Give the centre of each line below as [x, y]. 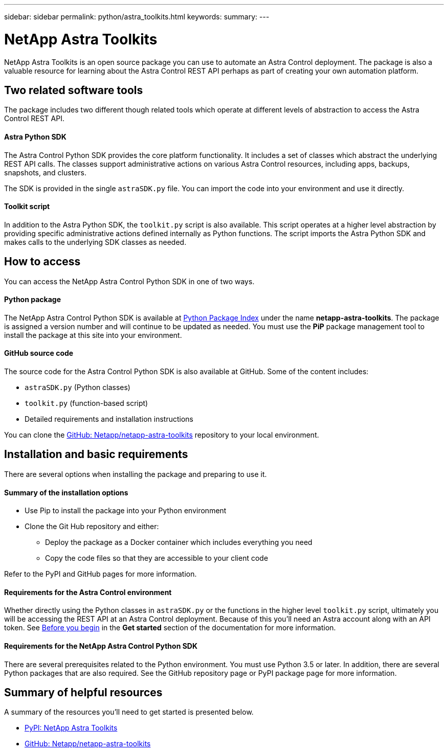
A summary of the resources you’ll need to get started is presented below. [129, 712]
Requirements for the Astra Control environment [88, 592]
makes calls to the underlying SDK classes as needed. [95, 242]
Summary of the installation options [66, 492]
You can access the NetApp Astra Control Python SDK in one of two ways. [129, 281]
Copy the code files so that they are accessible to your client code [157, 558]
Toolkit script [27, 207]
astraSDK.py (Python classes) [77, 388]
